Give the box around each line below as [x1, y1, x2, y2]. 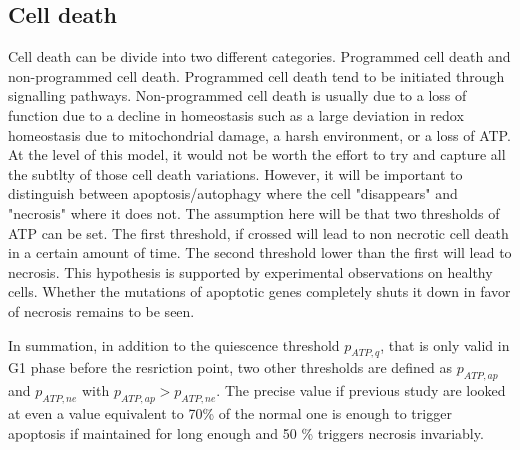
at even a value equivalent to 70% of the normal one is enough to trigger [8, 402, 452, 423]
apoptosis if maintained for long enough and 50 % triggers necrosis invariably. [8, 422, 484, 443]
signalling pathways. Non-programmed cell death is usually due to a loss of [8, 85, 467, 106]
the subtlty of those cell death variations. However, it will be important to [8, 163, 463, 184]
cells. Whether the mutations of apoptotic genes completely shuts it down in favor [8, 281, 511, 302]
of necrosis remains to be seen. [8, 300, 195, 321]
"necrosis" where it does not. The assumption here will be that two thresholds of [8, 202, 500, 223]
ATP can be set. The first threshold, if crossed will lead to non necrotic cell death [8, 222, 509, 243]
